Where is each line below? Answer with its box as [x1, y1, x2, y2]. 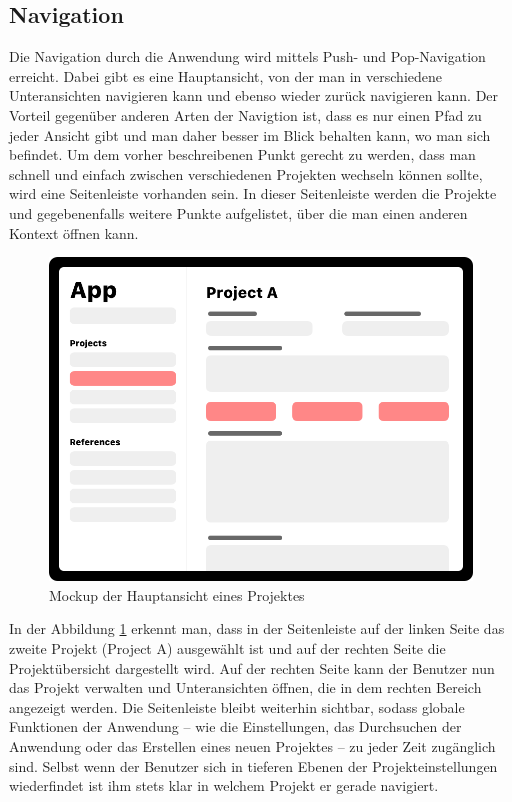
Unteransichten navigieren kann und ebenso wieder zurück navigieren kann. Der [9, 85, 499, 106]
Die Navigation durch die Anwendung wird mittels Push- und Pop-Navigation [9, 46, 486, 67]
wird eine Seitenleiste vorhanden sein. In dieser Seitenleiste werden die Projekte [9, 183, 497, 204]
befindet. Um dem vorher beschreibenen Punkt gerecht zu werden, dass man [9, 144, 476, 165]
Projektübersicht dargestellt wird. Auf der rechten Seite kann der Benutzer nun [9, 657, 495, 678]
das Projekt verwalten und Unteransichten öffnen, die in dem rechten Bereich [9, 677, 482, 698]
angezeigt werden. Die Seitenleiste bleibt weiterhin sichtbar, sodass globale [9, 696, 465, 717]
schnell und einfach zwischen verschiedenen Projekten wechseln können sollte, [9, 163, 483, 184]
